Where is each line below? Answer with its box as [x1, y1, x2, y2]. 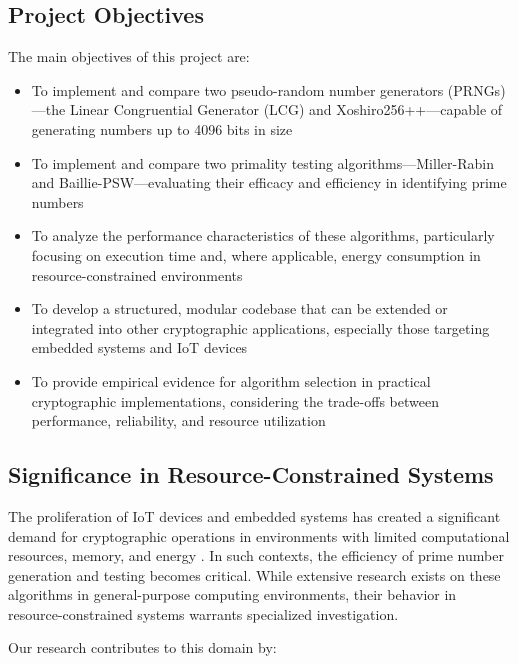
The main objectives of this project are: [8, 46, 250, 67]
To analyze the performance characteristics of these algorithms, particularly [31, 225, 495, 246]
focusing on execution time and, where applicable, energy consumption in [31, 244, 481, 265]
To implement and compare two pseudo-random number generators [31, 79, 444, 100]
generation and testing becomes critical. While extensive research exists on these [8, 564, 501, 585]
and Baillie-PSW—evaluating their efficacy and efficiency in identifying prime [31, 172, 507, 193]
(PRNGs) [447, 79, 506, 100]
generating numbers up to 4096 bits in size [31, 118, 293, 139]
